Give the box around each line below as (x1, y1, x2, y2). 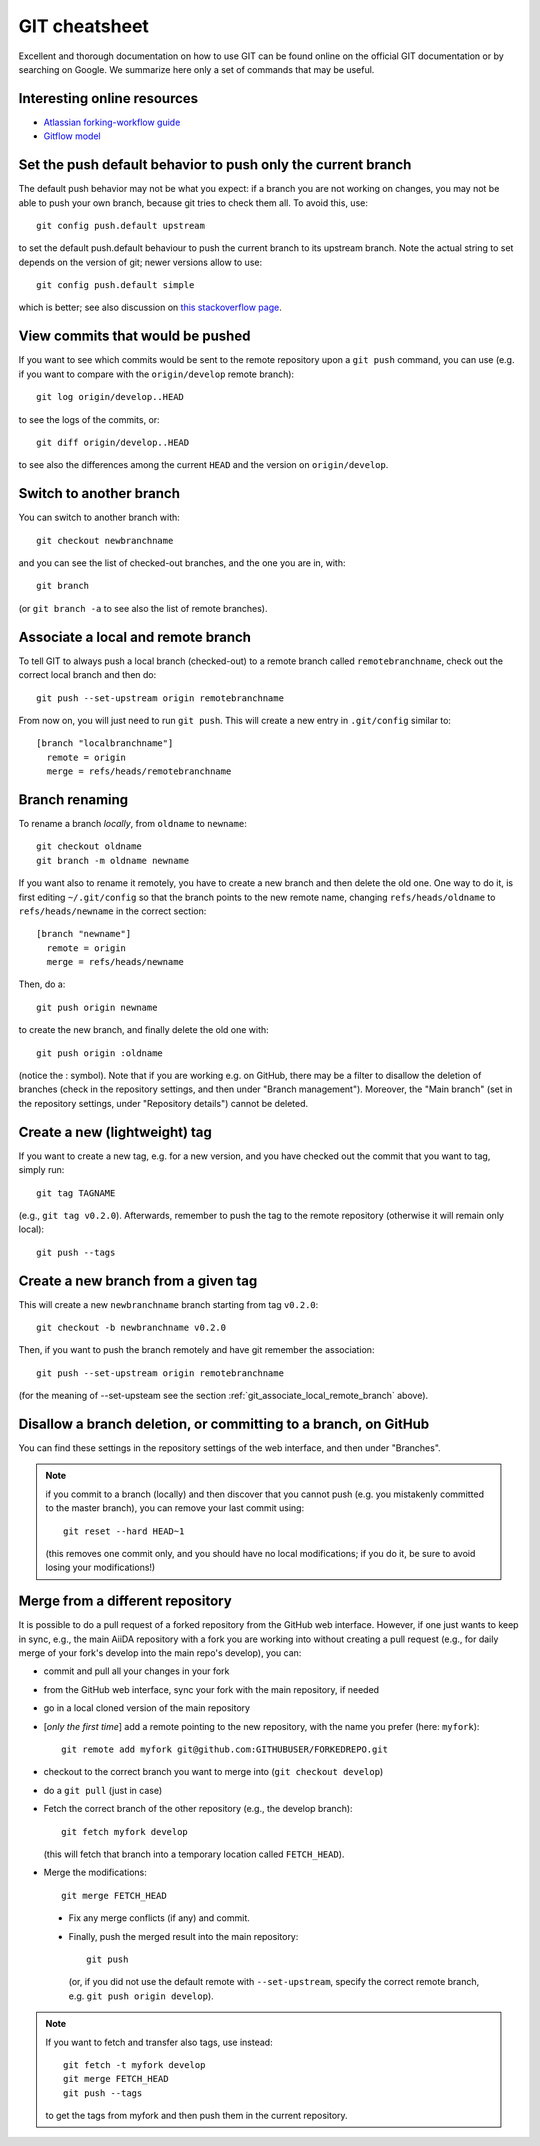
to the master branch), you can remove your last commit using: (45, 1502, 305, 1514)
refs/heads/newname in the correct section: (18, 905, 207, 917)
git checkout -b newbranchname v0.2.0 (36, 1321, 227, 1333)
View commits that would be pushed (18, 328, 251, 345)
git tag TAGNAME (36, 1187, 116, 1199)
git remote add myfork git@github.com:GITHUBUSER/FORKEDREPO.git (61, 1744, 389, 1755)
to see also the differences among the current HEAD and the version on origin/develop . (18, 459, 389, 471)
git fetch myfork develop (61, 1826, 189, 1837)
